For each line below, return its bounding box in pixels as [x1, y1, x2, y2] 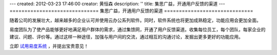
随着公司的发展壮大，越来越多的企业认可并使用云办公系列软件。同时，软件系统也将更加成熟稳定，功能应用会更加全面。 [9, 17, 261, 23]
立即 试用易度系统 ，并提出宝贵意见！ [9, 43, 89, 49]
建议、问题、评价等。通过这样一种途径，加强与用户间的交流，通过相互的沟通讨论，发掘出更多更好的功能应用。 [9, 34, 243, 40]
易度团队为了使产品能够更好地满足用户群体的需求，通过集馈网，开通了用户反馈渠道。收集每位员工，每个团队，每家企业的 [9, 26, 266, 33]
